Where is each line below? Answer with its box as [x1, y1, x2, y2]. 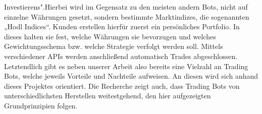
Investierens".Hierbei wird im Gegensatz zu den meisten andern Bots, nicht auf [4, 2, 248, 12]
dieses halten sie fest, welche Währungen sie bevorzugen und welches [4, 31, 216, 41]
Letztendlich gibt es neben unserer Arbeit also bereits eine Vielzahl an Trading [4, 61, 248, 71]
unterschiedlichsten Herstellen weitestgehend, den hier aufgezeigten [4, 90, 211, 101]
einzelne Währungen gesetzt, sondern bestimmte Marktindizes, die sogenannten [4, 11, 249, 22]
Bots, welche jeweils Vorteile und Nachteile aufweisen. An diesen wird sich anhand [4, 71, 258, 81]
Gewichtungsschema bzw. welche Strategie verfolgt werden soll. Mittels [4, 41, 223, 51]
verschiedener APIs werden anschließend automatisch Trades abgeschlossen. [4, 50, 238, 61]
